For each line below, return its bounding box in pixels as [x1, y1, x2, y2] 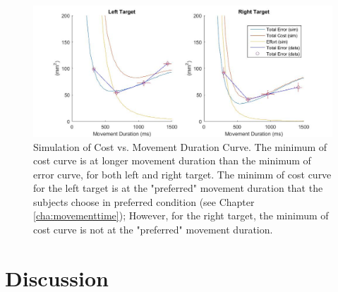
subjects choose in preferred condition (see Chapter [33, 194, 255, 209]
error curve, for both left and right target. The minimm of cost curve [33, 166, 332, 181]
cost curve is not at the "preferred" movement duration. [33, 222, 273, 237]
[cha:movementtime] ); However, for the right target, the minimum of [33, 208, 329, 223]
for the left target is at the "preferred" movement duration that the [33, 181, 323, 195]
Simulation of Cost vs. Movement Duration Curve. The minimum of [33, 139, 327, 154]
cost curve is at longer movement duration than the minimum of [33, 153, 311, 168]
